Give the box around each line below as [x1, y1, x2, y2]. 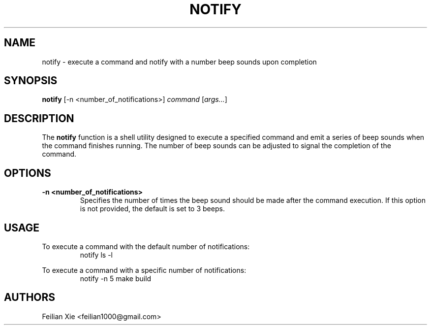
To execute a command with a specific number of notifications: [42, 265, 246, 274]
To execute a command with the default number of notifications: [42, 242, 250, 251]
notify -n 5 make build [80, 274, 152, 283]
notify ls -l [80, 250, 113, 259]
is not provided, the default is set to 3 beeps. [80, 204, 225, 213]
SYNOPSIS [4, 74, 58, 87]
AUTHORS [4, 291, 56, 304]
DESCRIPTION [4, 112, 74, 125]
